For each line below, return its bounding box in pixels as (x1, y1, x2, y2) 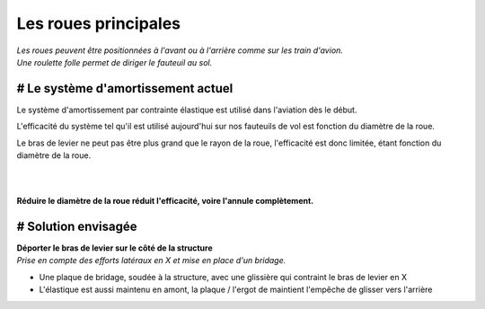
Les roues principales (16, 13, 181, 33)
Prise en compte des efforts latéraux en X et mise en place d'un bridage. (16, 255, 287, 266)
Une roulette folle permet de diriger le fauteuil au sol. (16, 57, 213, 67)
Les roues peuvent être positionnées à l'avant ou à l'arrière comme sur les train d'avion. (16, 45, 343, 56)
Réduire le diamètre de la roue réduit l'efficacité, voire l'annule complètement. (16, 196, 314, 207)
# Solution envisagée (16, 219, 138, 234)
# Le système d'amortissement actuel (16, 81, 234, 96)
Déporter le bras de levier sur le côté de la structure (16, 243, 213, 253)
